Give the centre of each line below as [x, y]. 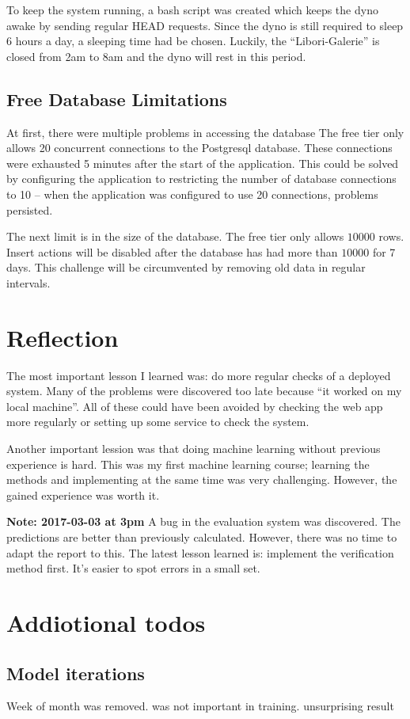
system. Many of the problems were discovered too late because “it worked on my [204, 391]
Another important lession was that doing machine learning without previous [194, 449]
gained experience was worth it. [83, 495]
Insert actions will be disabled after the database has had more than [172, 251]
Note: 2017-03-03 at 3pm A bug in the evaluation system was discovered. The [203, 521]
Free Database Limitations [117, 99]
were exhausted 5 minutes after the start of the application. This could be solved [203, 163]
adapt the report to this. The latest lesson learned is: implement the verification [200, 552]
